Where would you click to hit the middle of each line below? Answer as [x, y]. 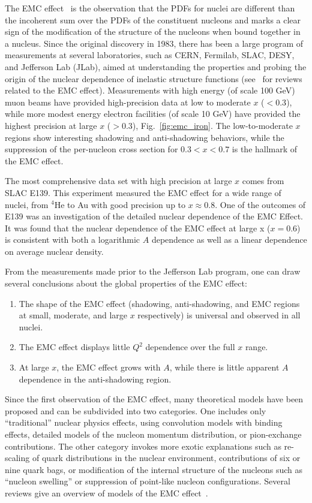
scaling [17, 458]
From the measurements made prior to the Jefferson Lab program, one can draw [153, 271]
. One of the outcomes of [260, 204]
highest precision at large [51, 125]
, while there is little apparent [224, 367]
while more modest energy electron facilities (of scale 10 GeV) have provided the [153, 114]
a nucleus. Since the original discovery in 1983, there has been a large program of [154, 43]
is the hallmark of [265, 149]
